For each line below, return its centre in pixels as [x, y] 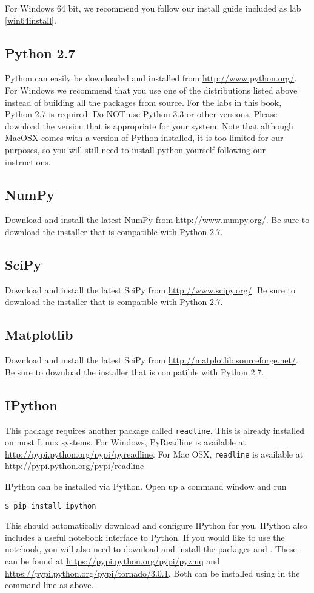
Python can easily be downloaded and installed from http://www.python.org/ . [151, 78]
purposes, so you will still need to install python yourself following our [135, 149]
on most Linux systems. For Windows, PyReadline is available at [125, 442]
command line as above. [49, 585]
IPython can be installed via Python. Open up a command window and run [146, 486]
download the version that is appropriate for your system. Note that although [149, 125]
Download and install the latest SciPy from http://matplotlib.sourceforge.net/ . [152, 360]
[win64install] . [31, 20]
